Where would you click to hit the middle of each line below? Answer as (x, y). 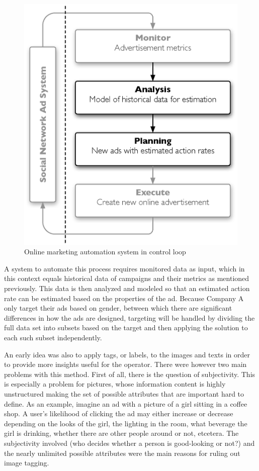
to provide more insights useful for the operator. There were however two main (125, 364)
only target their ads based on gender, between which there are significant (118, 308)
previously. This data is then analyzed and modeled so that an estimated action (127, 288)
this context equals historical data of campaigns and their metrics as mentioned (127, 278)
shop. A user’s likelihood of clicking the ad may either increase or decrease (119, 413)
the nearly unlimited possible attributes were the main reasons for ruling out (122, 453)
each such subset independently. (53, 338)
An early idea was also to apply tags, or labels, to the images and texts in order (127, 354)
